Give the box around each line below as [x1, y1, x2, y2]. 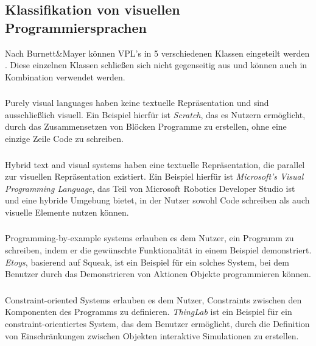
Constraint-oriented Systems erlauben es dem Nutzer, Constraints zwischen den [5, 293, 302, 306]
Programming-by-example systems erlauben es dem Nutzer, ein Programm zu [5, 231, 294, 244]
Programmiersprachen [5, 18, 147, 37]
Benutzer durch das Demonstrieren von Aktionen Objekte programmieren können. [5, 267, 311, 280]
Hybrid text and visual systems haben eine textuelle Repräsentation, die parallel [5, 158, 305, 171]
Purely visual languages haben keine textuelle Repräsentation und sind [5, 96, 269, 109]
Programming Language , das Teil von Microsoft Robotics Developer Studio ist [5, 182, 295, 194]
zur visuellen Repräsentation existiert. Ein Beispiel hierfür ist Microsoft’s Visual [5, 170, 304, 183]
